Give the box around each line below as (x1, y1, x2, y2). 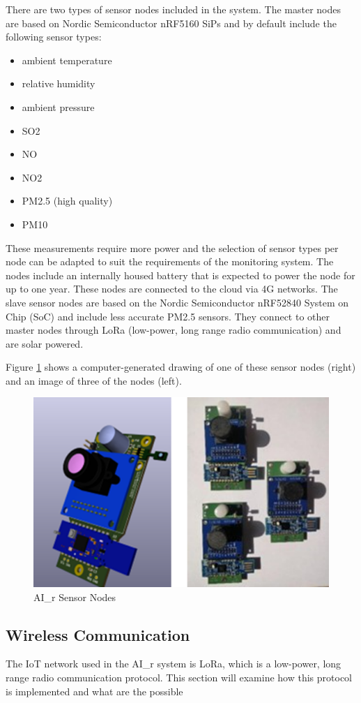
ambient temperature (22, 52, 112, 67)
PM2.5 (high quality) (22, 193, 113, 208)
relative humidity (22, 76, 95, 91)
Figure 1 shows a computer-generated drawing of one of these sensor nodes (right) (6, 360, 356, 374)
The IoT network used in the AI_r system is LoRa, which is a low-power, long (6, 656, 341, 671)
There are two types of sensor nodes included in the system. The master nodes (6, 2, 341, 16)
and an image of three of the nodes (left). (6, 373, 182, 387)
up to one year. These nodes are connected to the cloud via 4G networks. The (6, 281, 338, 296)
